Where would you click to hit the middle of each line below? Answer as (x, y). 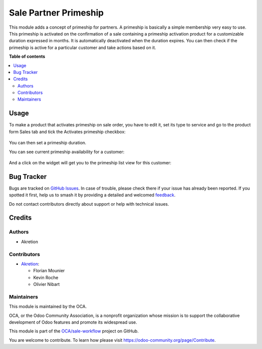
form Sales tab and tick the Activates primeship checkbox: (67, 132)
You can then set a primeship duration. (48, 143)
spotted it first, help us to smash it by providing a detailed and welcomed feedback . (92, 195)
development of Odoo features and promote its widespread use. (73, 322)
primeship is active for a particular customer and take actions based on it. (82, 47)
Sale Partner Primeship (56, 13)
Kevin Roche (46, 278)
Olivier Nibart (47, 284)
